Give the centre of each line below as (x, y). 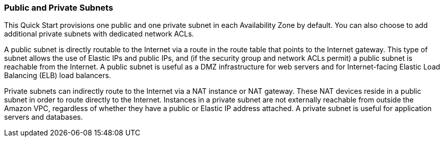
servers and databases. (44, 117)
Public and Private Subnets (59, 8)
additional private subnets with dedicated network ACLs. (99, 34)
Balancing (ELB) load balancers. (58, 76)
